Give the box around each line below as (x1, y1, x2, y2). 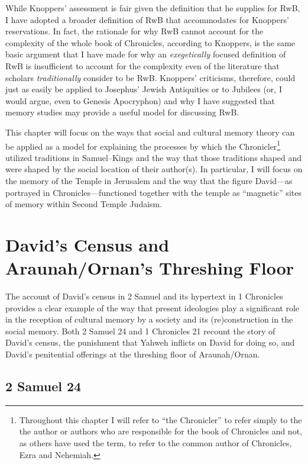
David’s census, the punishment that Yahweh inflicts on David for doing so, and (5, 336, 295, 349)
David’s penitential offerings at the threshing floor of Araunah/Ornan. (5, 348, 260, 360)
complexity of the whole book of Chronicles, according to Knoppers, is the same (5, 36, 296, 49)
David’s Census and (5, 232, 170, 256)
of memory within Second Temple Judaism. (5, 198, 163, 210)
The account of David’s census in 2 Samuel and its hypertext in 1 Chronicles (5, 290, 283, 302)
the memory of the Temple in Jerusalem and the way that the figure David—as (5, 174, 293, 186)
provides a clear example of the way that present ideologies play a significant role (5, 301, 300, 314)
